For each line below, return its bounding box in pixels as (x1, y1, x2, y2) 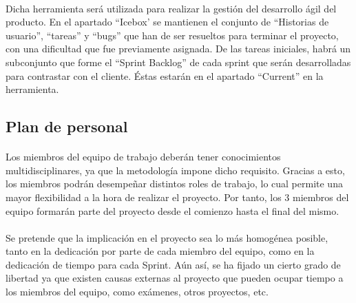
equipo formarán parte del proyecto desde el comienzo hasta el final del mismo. (6, 203, 339, 218)
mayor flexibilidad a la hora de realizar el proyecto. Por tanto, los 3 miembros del (6, 189, 349, 204)
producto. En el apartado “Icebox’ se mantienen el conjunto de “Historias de (6, 14, 329, 29)
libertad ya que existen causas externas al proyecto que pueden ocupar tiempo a (6, 271, 344, 285)
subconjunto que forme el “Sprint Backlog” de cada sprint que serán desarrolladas (6, 54, 351, 69)
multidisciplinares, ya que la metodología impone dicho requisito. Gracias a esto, (6, 163, 345, 177)
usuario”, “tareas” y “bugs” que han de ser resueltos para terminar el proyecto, (6, 28, 339, 42)
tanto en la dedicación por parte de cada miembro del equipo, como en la (6, 244, 315, 258)
